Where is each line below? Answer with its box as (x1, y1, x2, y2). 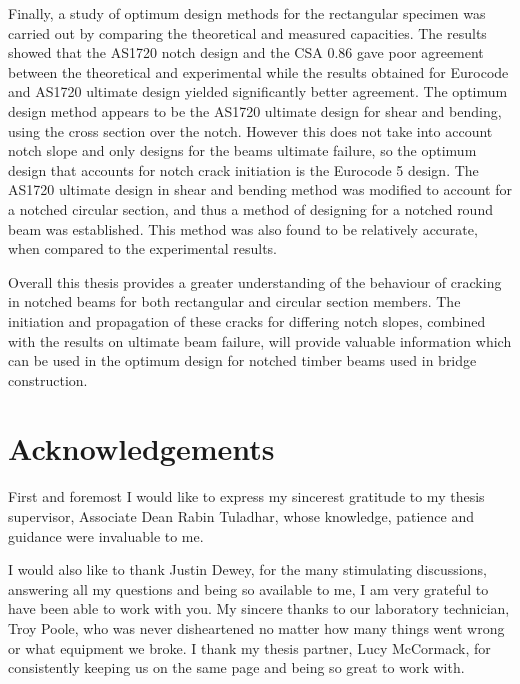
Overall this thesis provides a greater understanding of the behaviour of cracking (8, 271, 502, 292)
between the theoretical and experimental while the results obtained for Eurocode (8, 61, 509, 82)
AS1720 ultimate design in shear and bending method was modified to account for (8, 179, 512, 200)
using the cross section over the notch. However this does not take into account (8, 120, 493, 141)
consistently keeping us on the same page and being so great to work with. (8, 657, 465, 678)
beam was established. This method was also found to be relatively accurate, (8, 218, 478, 239)
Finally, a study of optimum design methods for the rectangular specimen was (8, 3, 486, 23)
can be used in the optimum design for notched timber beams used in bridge (8, 350, 477, 371)
